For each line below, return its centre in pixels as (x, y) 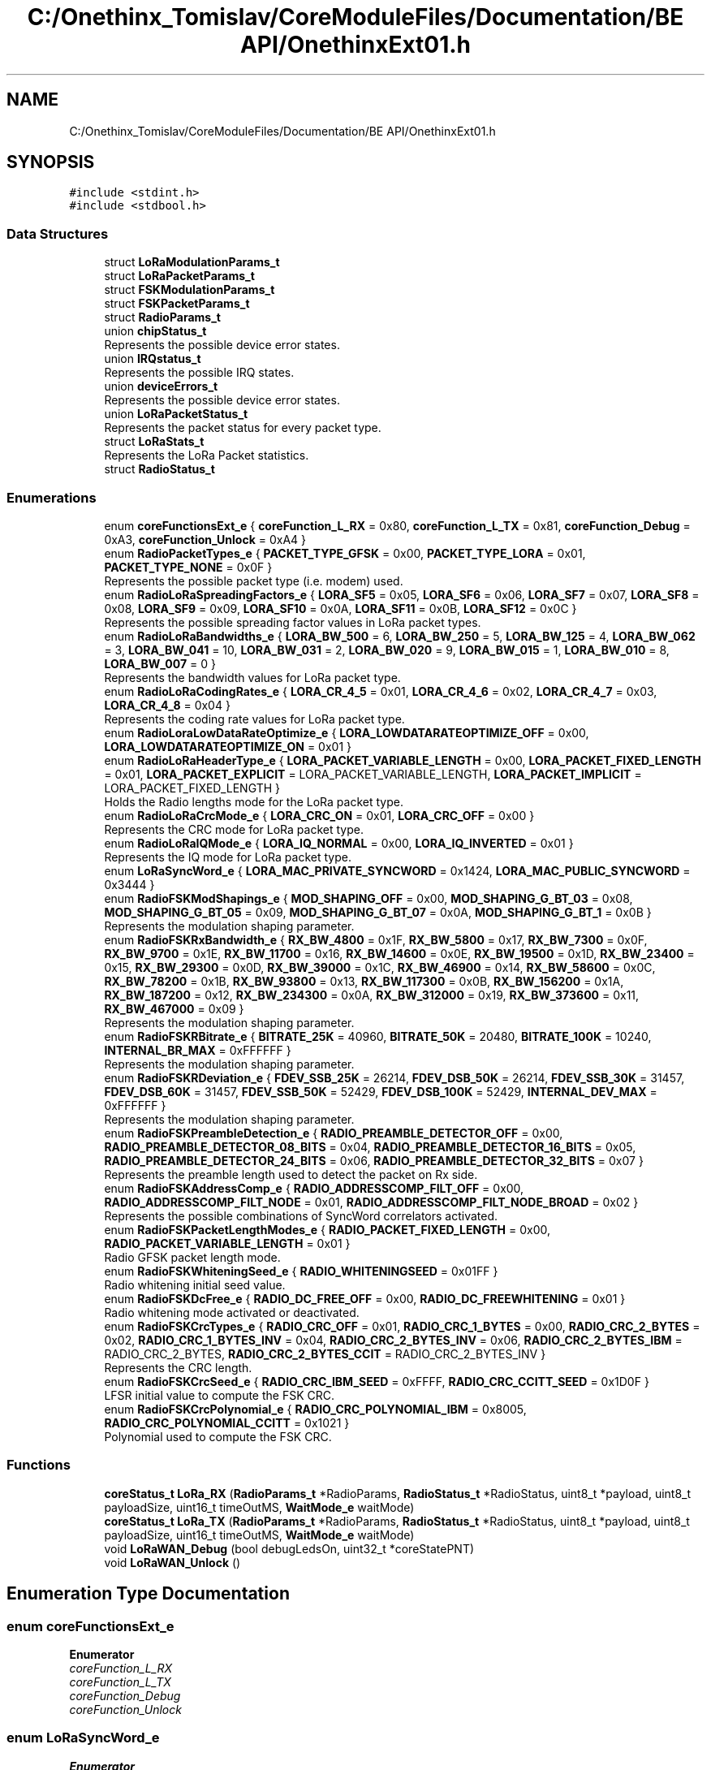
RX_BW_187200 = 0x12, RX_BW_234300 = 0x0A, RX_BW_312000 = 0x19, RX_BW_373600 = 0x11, (372, 995)
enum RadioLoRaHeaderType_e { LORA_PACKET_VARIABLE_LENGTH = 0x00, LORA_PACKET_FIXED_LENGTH (403, 760)
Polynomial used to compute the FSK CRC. (218, 1436)
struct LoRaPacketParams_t (179, 276)
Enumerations (52, 497)
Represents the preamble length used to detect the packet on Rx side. (291, 1174)
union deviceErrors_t (161, 386)
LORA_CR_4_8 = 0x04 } (167, 705)
